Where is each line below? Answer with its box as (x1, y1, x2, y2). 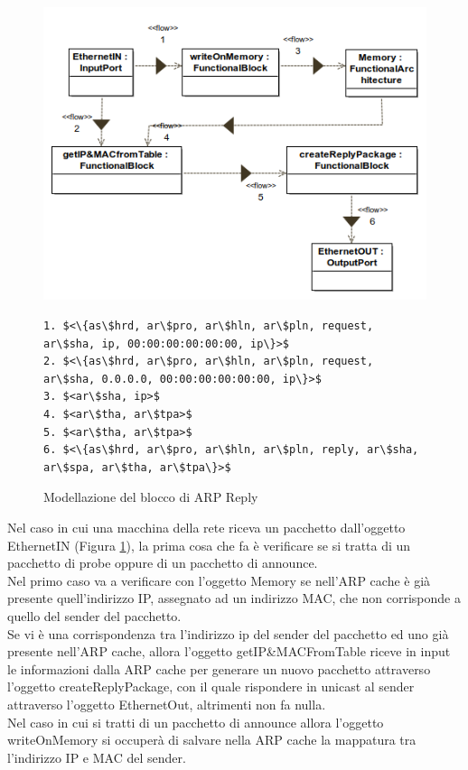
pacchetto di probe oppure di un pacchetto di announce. (7, 553, 318, 572)
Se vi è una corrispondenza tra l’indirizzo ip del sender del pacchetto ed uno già (7, 624, 449, 643)
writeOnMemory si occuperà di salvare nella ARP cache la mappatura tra (7, 730, 417, 749)
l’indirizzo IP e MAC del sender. (7, 747, 186, 766)
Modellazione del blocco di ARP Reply (43, 487, 258, 506)
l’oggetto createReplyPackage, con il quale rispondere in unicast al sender (7, 677, 415, 696)
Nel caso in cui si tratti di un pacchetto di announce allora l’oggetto (7, 712, 384, 731)
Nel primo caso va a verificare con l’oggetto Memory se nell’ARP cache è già (7, 571, 431, 589)
